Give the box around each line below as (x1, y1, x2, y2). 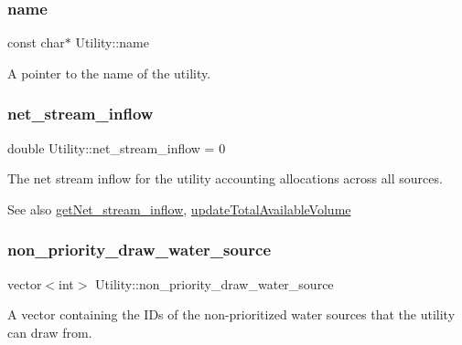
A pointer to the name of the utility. (7, 63, 211, 82)
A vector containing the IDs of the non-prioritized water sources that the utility (7, 305, 456, 324)
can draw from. (7, 322, 92, 341)
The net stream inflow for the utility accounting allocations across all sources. (7, 169, 443, 188)
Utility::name (75, 33, 149, 52)
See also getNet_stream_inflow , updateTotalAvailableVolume (7, 199, 351, 218)
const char (7, 33, 65, 52)
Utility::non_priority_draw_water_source (95, 274, 334, 293)
